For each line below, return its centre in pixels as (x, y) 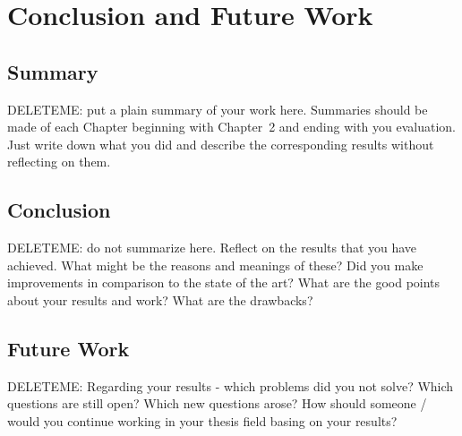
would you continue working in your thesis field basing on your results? (202, 420)
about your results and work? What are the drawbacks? (160, 299)
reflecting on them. (59, 162)
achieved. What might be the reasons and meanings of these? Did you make (215, 265)
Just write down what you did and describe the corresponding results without (221, 144)
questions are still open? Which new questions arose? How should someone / (217, 403)
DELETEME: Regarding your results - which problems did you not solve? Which (231, 385)
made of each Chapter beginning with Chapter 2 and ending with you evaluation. (232, 127)
